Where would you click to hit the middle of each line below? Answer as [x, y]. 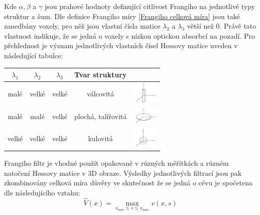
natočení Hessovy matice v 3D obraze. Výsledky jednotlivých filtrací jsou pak [123, 173]
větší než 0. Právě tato [222, 26]
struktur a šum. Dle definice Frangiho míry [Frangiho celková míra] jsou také [122, 16]
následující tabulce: [34, 55]
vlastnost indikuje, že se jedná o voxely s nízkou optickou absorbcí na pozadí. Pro [130, 35]
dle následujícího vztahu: [42, 192]
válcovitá [101, 93]
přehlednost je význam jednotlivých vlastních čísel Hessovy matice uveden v [121, 45]
